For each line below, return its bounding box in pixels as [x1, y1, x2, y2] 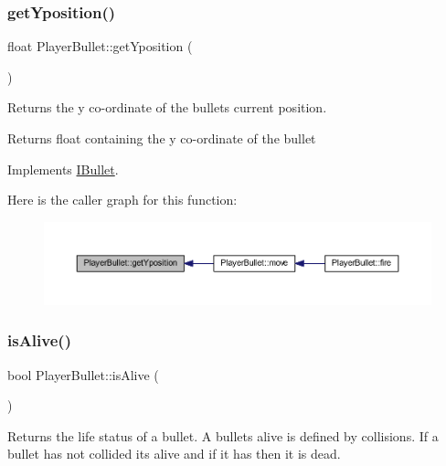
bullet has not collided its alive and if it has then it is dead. [7, 444, 341, 463]
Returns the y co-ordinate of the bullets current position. [7, 98, 327, 117]
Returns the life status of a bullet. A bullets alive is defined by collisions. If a [7, 426, 439, 445]
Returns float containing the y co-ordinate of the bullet [7, 129, 316, 147]
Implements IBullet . [7, 159, 119, 178]
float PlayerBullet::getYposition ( [7, 37, 193, 56]
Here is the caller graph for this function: [7, 190, 238, 209]
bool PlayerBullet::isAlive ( [7, 365, 159, 384]
